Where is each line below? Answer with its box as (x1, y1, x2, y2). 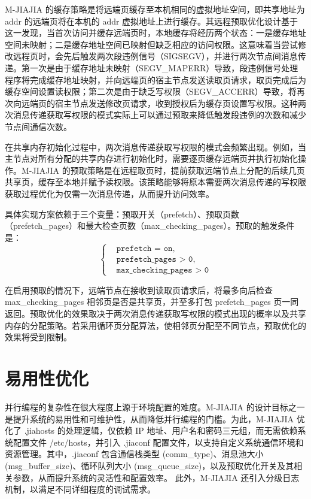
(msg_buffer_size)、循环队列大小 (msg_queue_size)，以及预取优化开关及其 (5, 459, 294, 471)
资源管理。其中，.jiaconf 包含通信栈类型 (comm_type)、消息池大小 (5, 447, 264, 460)
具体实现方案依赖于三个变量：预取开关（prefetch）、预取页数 (5, 207, 240, 220)
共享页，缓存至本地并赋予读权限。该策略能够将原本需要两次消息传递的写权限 (5, 176, 306, 188)
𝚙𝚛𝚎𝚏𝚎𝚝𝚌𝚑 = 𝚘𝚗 (116, 244, 173, 253)
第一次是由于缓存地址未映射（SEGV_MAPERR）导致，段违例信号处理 (21, 61, 298, 74)
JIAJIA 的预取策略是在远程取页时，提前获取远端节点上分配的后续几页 (32, 164, 305, 176)
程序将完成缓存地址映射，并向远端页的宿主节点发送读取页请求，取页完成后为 (5, 73, 306, 86)
